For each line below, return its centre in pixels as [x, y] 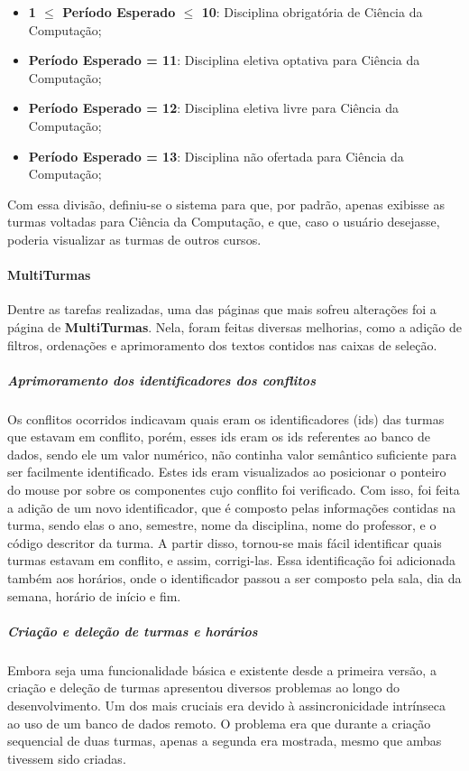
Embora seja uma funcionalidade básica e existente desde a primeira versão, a [222, 669]
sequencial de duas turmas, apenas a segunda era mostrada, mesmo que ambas [225, 741]
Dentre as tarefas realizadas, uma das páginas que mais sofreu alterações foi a [222, 309]
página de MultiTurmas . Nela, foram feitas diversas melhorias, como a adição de [234, 326]
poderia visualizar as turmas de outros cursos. [134, 239]
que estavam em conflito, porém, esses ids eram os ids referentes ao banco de [219, 437]
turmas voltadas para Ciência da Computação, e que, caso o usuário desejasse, [224, 222]
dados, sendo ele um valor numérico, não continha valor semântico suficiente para [232, 454]
